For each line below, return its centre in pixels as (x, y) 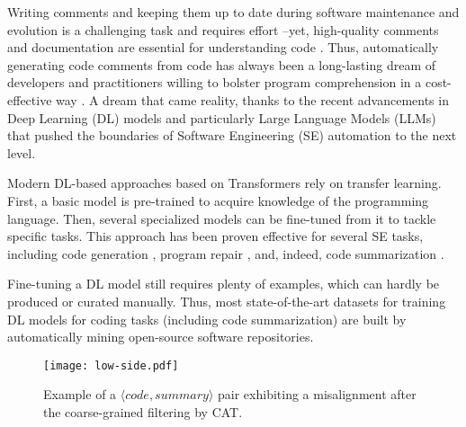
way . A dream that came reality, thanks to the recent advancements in (252, 99)
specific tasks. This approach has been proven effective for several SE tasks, (215, 236)
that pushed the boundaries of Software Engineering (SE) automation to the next (232, 135)
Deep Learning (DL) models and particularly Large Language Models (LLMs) (222, 117)
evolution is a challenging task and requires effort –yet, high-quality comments (223, 29)
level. (22, 152)
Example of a (80, 394)
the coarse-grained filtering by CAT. (143, 411)
